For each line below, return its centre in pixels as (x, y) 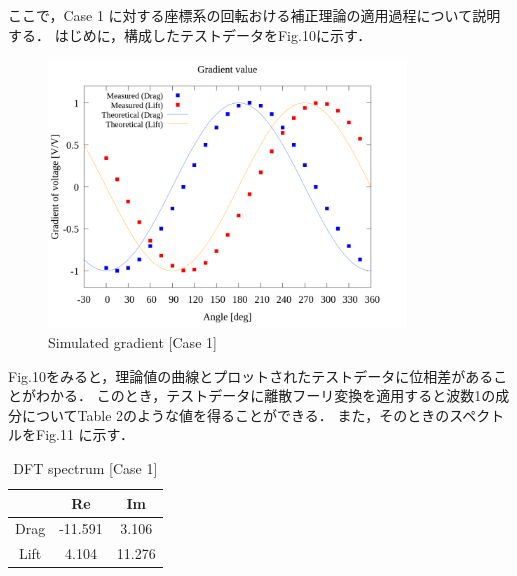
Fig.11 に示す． (85, 434)
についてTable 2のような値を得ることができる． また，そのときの (235, 414)
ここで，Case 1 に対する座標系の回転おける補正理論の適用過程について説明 (254, 15)
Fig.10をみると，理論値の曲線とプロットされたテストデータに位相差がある (251, 375)
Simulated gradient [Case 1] (132, 342)
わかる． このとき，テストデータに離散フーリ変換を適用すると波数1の (265, 395)
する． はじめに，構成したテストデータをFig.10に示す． (190, 34)
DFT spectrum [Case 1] (85, 468)
